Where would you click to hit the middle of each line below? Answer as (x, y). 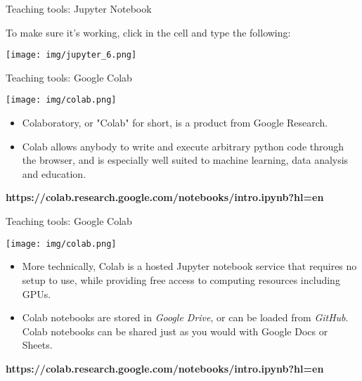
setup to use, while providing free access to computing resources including (181, 279)
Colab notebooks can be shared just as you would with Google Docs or (175, 331)
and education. (54, 173)
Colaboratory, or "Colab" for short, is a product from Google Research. (175, 123)
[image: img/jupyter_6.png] (71, 55)
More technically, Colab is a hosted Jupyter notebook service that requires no (189, 266)
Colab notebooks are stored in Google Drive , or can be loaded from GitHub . (185, 317)
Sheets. (37, 345)
